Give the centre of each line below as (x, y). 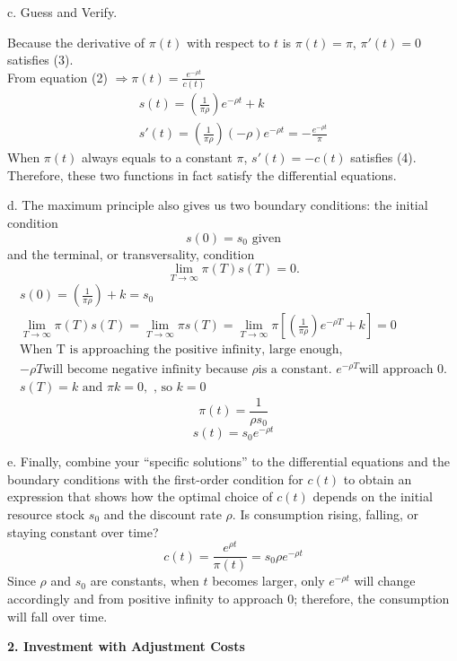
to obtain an (378, 478)
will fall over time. (57, 616)
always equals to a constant (157, 157)
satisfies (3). (40, 60)
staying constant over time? (83, 531)
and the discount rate (163, 514)
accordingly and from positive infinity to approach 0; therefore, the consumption (228, 598)
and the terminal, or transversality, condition (131, 253)
